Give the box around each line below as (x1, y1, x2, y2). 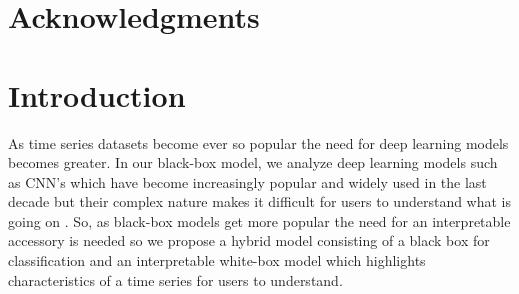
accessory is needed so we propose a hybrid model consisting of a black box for (8, 230, 490, 251)
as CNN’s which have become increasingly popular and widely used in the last (8, 171, 487, 192)
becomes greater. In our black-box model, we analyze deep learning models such (8, 152, 498, 173)
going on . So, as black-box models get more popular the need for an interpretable (8, 210, 511, 231)
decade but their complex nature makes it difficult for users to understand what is (8, 191, 512, 212)
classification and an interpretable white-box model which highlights (8, 250, 426, 271)
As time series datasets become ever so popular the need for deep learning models (8, 132, 509, 153)
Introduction (8, 74, 186, 115)
